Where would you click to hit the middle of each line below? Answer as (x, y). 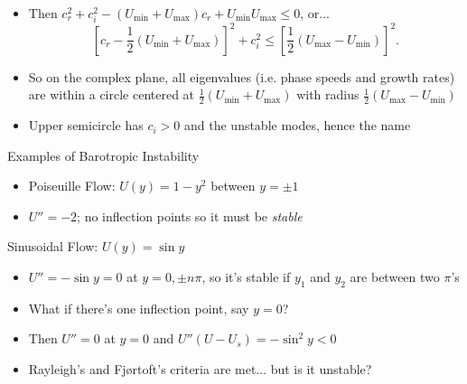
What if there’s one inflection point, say (139, 308)
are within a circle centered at (112, 94)
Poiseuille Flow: (72, 186)
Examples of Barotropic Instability (103, 155)
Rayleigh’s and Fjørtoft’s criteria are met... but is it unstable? (200, 369)
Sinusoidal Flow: (53, 246)
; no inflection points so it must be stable (190, 215)
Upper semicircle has (86, 125)
